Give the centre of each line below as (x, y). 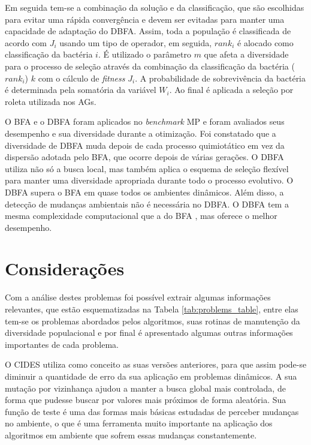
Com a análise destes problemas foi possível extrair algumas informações (138, 297)
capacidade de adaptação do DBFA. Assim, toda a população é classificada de (148, 31)
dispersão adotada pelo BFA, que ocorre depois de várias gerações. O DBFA (144, 157)
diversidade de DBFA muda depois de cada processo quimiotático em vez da (145, 145)
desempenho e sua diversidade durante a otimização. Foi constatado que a (141, 133)
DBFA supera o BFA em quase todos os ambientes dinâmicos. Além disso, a (144, 192)
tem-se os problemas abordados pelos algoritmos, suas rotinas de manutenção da (153, 321)
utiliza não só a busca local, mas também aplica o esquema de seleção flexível (147, 168)
